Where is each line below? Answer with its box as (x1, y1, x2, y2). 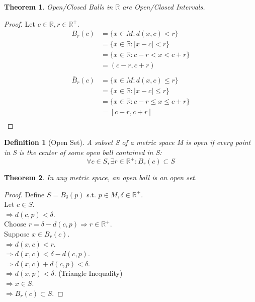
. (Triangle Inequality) (54, 268, 123, 278)
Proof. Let (4, 18, 35, 29)
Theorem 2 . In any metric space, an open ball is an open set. (4, 172, 197, 182)
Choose (4, 218, 27, 229)
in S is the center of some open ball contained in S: (4, 146, 162, 157)
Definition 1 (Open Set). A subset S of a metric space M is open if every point (4, 137, 251, 147)
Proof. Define (4, 189, 45, 199)
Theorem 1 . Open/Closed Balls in (4, 2, 113, 12)
